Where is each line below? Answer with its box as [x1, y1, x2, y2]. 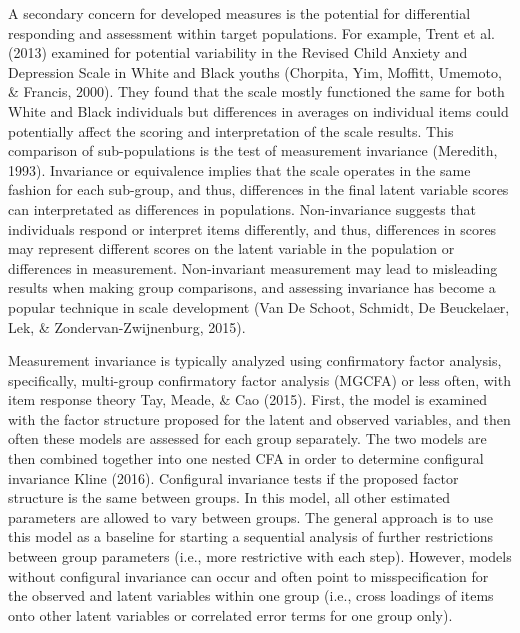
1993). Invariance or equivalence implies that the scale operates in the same [8, 159, 471, 180]
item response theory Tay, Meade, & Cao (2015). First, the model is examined [8, 389, 487, 410]
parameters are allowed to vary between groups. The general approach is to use [8, 506, 494, 527]
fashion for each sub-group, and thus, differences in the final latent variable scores [8, 179, 509, 200]
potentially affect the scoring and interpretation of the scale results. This [8, 120, 454, 141]
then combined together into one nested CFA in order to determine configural [8, 448, 484, 469]
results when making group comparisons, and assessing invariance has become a [8, 277, 496, 298]
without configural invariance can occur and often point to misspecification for [8, 565, 489, 586]
